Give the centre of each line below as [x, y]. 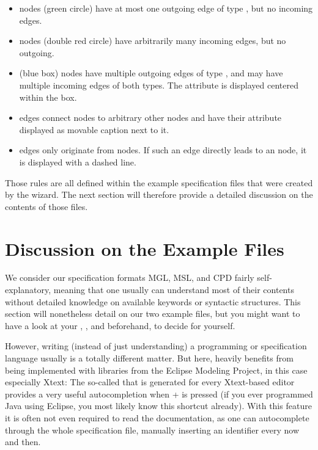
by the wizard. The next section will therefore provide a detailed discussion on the [159, 194]
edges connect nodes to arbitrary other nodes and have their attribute [150, 118]
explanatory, [28, 290]
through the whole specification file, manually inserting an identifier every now [152, 430]
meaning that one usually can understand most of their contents [174, 290]
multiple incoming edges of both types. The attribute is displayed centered [159, 85]
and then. [23, 442]
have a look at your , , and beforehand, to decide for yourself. [120, 325]
